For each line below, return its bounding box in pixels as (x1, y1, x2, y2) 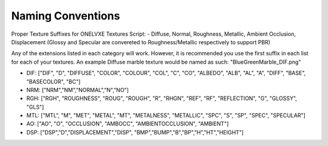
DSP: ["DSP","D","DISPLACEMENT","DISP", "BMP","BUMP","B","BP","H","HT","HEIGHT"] (26, 128, 244, 136)
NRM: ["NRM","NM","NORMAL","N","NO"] (26, 86, 129, 93)
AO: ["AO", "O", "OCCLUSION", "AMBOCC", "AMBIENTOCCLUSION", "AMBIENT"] (26, 120, 229, 127)
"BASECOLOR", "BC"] (26, 78, 81, 85)
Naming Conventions (11, 9, 120, 22)
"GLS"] (26, 103, 44, 110)
